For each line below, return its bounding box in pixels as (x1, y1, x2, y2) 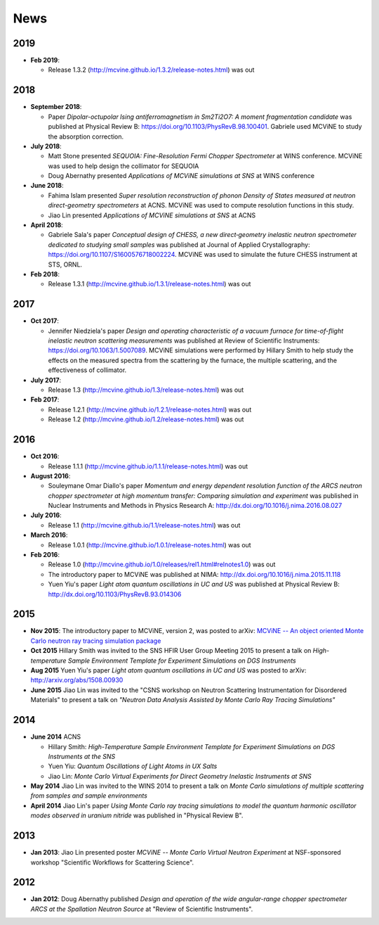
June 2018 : (30, 181, 64, 190)
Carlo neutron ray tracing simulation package (30, 637, 161, 645)
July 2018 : (30, 141, 62, 151)
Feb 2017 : (30, 395, 60, 404)
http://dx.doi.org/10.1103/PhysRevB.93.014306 (48, 589, 182, 598)
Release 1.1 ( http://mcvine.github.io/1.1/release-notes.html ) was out (48, 521, 241, 529)
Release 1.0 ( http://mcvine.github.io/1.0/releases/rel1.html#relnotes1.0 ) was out (48, 560, 276, 569)
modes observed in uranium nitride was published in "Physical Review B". (30, 811, 244, 819)
